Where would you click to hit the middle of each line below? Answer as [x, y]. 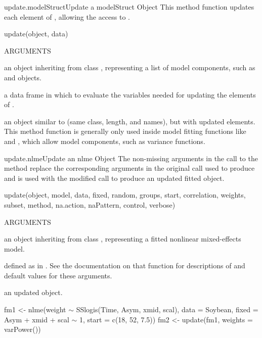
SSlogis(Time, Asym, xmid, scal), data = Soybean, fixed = [167, 309]
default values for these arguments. [58, 275]
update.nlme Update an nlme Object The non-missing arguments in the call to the [131, 158]
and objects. [23, 77]
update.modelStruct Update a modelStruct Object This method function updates [129, 7]
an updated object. [33, 292]
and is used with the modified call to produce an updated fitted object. [114, 178]
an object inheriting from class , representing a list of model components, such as [130, 67]
